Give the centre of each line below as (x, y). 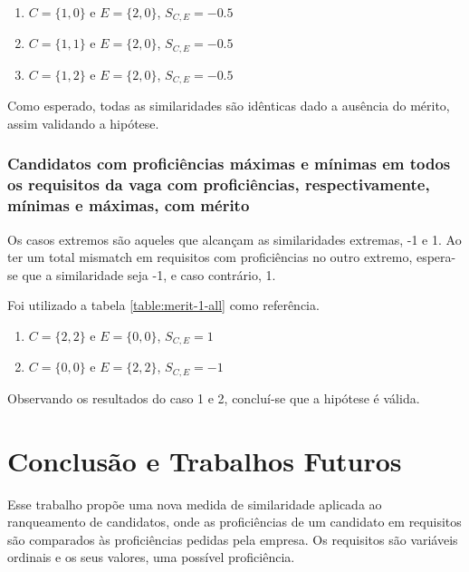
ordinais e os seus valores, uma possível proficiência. (151, 557)
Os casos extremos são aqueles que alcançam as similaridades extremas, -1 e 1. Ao (234, 239)
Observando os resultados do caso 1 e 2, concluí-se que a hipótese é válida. (214, 397)
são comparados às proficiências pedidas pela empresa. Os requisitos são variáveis (233, 539)
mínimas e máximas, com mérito (129, 205)
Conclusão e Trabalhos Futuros (205, 460)
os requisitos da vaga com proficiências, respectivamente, (219, 184)
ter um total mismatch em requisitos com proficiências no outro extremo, (210, 257)
